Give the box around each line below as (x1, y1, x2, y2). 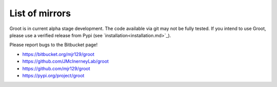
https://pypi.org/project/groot (22, 72, 85, 78)
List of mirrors (9, 8, 71, 19)
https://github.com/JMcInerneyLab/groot (22, 59, 109, 65)
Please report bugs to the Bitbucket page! (9, 42, 98, 48)
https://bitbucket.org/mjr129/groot (22, 51, 94, 57)
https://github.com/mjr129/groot (22, 65, 90, 71)
